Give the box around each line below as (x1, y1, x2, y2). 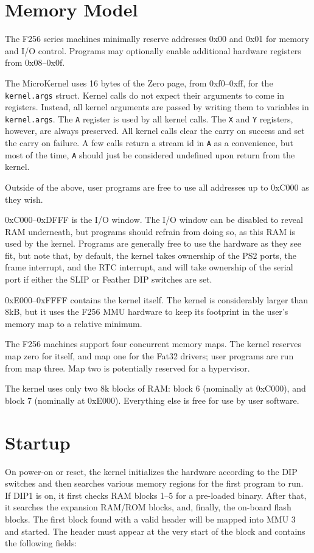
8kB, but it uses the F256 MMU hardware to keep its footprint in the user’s (5, 305, 288, 318)
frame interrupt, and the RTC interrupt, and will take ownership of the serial (5, 261, 293, 273)
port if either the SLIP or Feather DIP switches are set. (5, 273, 212, 286)
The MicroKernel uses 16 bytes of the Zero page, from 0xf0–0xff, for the (5, 76, 273, 89)
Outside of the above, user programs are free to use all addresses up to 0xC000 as (5, 180, 309, 193)
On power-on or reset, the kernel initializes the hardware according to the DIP (5, 465, 298, 477)
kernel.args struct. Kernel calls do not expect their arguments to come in (5, 88, 285, 101)
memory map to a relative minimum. (5, 317, 142, 329)
